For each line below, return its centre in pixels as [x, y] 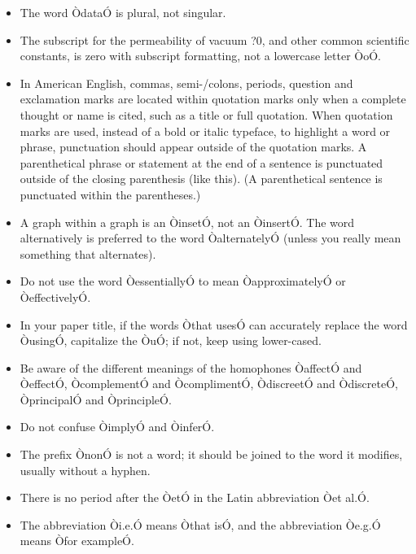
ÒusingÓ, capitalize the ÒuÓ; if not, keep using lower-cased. [171, 340]
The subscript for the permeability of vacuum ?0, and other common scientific [215, 39]
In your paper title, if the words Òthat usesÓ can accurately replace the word [214, 324]
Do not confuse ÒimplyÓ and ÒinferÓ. [117, 427]
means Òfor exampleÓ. [77, 541]
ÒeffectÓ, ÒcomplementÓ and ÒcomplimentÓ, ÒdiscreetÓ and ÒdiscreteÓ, [209, 384]
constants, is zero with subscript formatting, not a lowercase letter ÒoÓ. [200, 56]
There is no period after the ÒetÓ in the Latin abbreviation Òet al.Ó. [195, 497]
